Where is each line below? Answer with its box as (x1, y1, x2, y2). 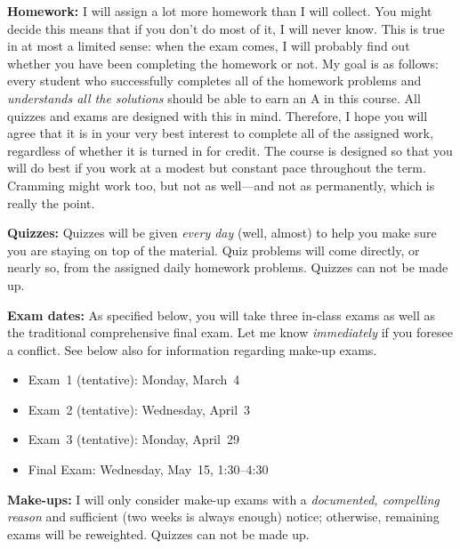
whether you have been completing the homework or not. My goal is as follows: (7, 53, 439, 72)
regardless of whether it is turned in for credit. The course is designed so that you (7, 141, 453, 159)
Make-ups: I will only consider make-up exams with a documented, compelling (7, 489, 440, 508)
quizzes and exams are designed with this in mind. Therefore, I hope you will (7, 106, 428, 125)
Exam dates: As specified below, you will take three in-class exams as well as (7, 305, 435, 324)
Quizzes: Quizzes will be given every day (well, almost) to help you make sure (7, 223, 437, 242)
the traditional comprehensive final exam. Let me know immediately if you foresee (7, 323, 453, 342)
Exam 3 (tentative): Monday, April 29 (28, 430, 239, 448)
